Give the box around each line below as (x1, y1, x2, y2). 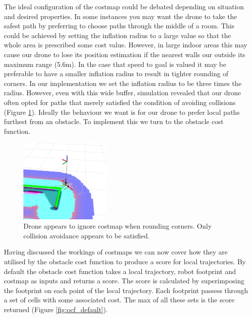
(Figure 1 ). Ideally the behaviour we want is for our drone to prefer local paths (4, 106, 240, 117)
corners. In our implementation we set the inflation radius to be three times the (4, 78, 242, 88)
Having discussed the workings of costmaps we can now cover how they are (4, 247, 228, 257)
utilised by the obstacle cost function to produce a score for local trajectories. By (4, 256, 246, 266)
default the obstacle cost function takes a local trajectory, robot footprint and (4, 266, 236, 276)
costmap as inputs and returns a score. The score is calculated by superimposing (4, 276, 245, 286)
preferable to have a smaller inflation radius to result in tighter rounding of (4, 68, 229, 79)
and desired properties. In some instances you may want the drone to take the (4, 11, 237, 21)
